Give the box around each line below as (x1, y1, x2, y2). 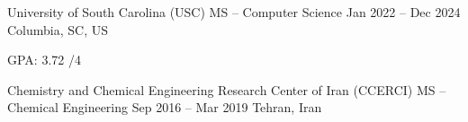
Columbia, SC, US (7, 20, 109, 39)
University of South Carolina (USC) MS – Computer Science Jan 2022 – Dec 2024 (7, 3, 461, 21)
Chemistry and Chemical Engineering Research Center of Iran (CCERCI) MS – (7, 80, 446, 99)
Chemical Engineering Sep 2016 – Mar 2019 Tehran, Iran (7, 98, 322, 117)
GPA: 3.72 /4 (7, 50, 81, 69)
